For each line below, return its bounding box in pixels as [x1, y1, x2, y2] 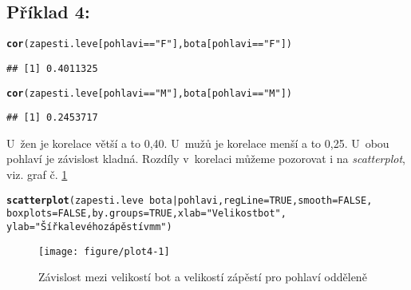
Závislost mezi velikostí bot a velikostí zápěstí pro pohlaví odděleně [38, 268, 367, 285]
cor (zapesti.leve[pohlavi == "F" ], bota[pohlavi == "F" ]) [6, 38, 293, 50]
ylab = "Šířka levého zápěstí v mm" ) [6, 220, 172, 232]
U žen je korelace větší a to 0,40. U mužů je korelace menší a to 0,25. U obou [6, 134, 389, 151]
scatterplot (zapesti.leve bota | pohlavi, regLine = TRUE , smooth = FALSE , [6, 194, 373, 206]
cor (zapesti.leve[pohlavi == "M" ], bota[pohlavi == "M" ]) [6, 87, 293, 99]
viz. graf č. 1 [6, 166, 68, 183]
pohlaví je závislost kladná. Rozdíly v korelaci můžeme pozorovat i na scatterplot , [6, 150, 405, 167]
